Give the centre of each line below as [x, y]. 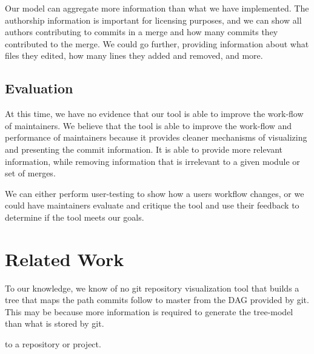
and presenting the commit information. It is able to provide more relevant [144, 149]
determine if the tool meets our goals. [75, 217]
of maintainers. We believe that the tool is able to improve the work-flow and [149, 125]
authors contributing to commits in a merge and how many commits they [142, 32]
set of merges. [30, 173]
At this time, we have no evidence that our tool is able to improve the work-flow [154, 114]
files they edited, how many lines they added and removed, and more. [134, 55]
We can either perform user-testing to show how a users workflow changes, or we [155, 193]
